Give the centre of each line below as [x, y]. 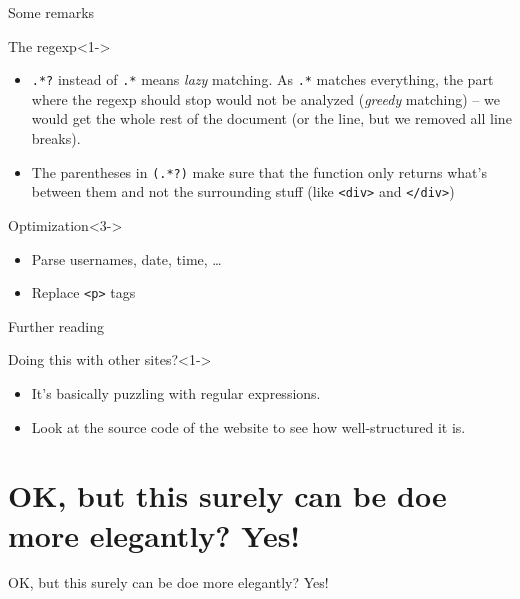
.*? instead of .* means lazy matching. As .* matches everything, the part [262, 79]
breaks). [56, 138]
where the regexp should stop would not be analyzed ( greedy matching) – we [265, 98]
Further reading [56, 325]
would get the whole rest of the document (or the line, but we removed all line [271, 118]
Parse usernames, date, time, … [126, 258]
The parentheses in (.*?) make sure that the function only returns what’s [259, 171]
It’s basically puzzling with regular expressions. [176, 392]
